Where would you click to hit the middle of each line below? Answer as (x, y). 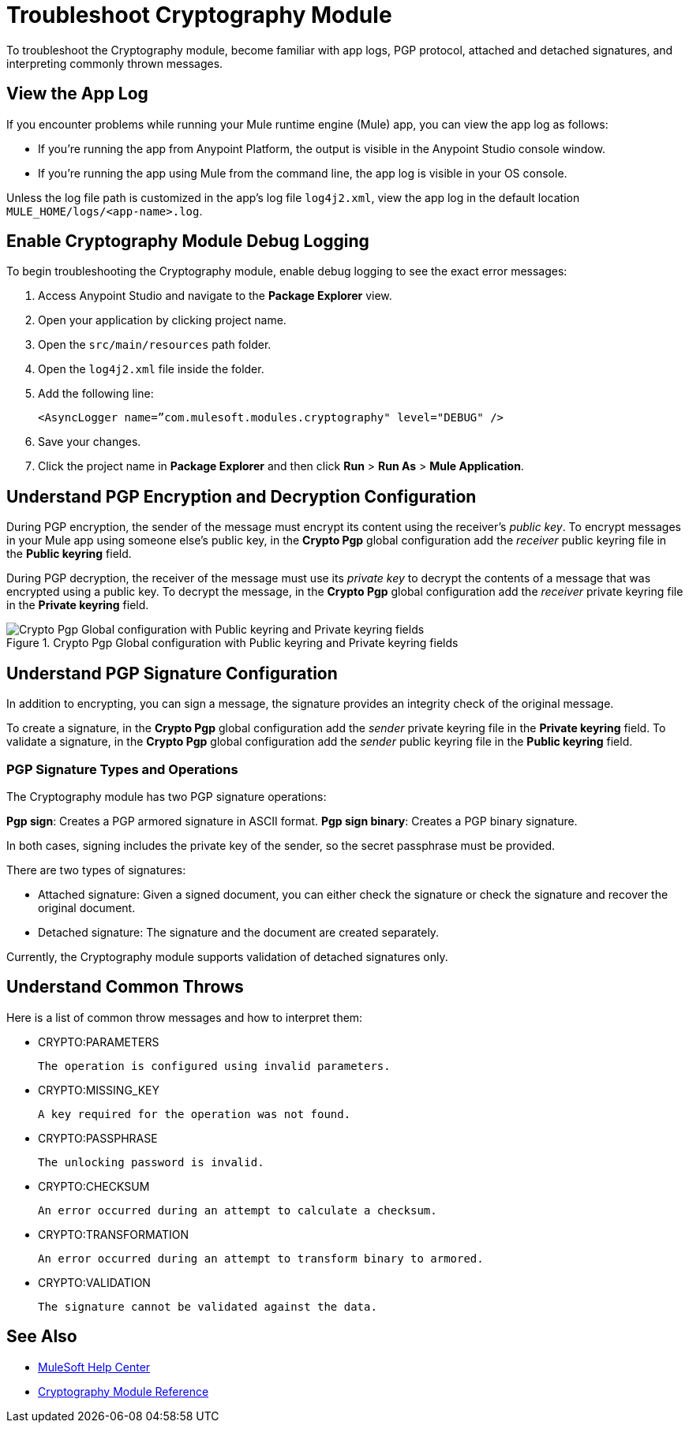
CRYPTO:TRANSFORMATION (114, 1234)
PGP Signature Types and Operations (122, 769)
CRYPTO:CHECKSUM (94, 1186)
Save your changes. (90, 442)
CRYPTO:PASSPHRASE (98, 1138)
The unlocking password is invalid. (151, 1162)
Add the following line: (96, 394)
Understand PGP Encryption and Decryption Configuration (242, 496)
